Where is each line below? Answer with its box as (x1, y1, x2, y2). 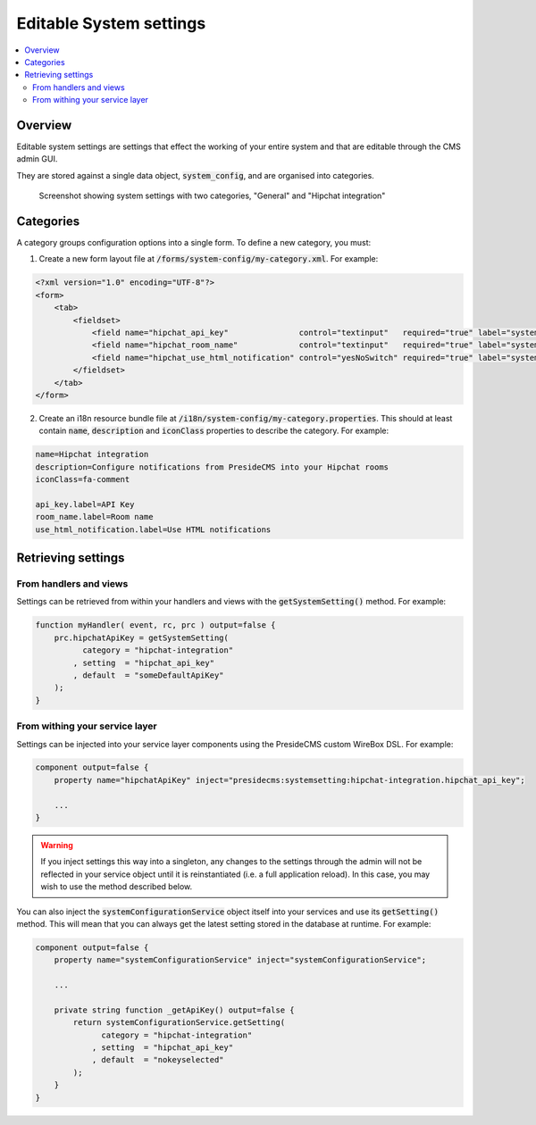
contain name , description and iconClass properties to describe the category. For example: (38, 425, 389, 437)
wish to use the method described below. (40, 881, 193, 892)
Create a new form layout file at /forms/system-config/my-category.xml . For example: (38, 254, 379, 264)
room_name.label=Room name (35, 512, 154, 522)
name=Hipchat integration (35, 449, 149, 460)
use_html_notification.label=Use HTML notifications (35, 524, 272, 535)
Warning (40, 840, 73, 851)
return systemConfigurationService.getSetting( (72, 1018, 286, 1028)
